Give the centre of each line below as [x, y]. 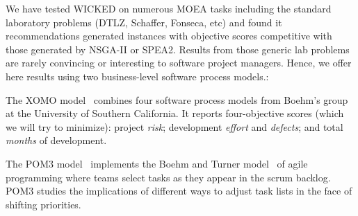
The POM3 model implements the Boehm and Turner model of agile [157, 163]
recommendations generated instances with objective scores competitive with [169, 36]
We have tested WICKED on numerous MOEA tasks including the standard [169, 8]
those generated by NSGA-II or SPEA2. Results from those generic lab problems [178, 49]
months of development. [56, 140]
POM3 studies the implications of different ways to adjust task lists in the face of [179, 191]
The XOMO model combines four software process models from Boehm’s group [177, 99]
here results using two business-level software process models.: [137, 76]
